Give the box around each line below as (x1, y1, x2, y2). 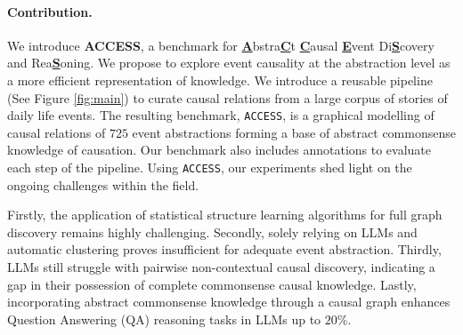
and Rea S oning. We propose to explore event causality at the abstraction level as (7, 53, 451, 72)
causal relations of (7, 123, 106, 141)
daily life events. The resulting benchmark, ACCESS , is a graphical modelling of (7, 106, 435, 124)
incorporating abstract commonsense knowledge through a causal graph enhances (7, 292, 451, 311)
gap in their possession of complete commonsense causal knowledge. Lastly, (7, 275, 417, 293)
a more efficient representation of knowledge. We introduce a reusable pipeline (7, 70, 433, 89)
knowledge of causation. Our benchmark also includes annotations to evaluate (7, 140, 432, 159)
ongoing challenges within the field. (7, 175, 199, 194)
